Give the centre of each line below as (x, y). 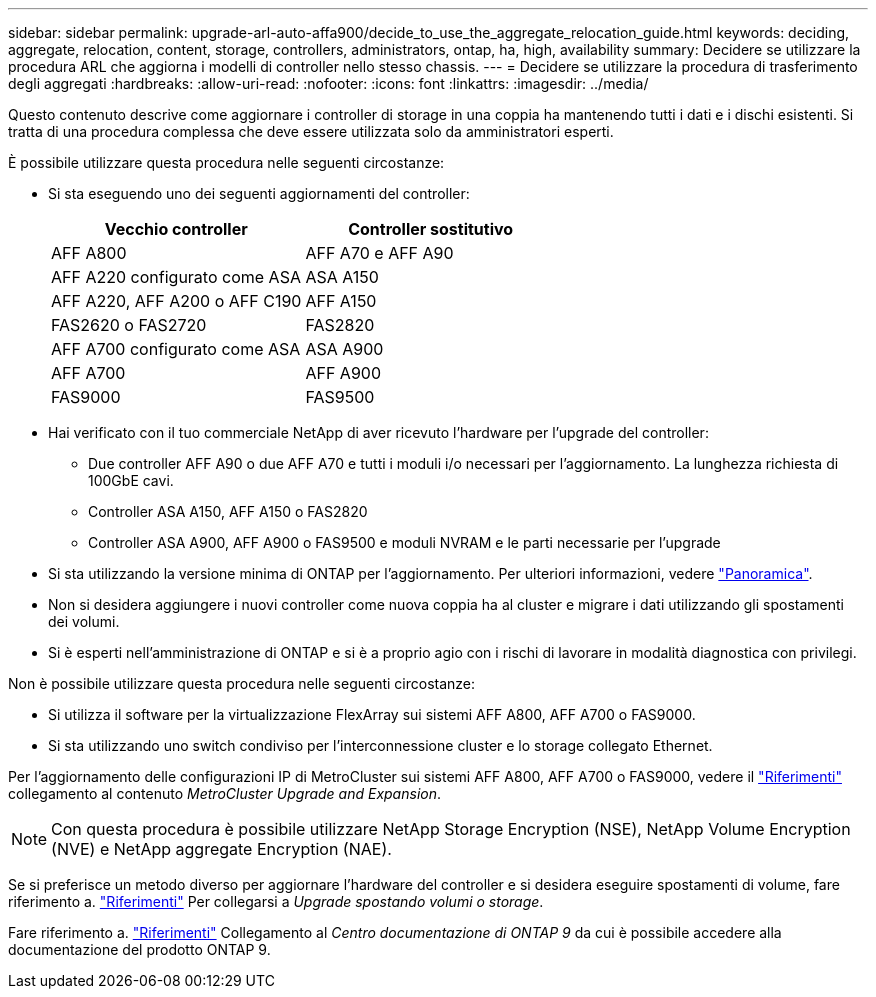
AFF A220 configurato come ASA (176, 277)
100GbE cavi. (131, 480)
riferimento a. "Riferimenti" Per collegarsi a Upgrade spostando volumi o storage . (276, 901)
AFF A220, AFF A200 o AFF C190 (176, 301)
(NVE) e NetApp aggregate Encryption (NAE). (221, 849)
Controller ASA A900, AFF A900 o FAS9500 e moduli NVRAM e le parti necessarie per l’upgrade (404, 542)
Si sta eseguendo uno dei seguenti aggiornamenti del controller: (259, 193)
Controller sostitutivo (431, 229)
